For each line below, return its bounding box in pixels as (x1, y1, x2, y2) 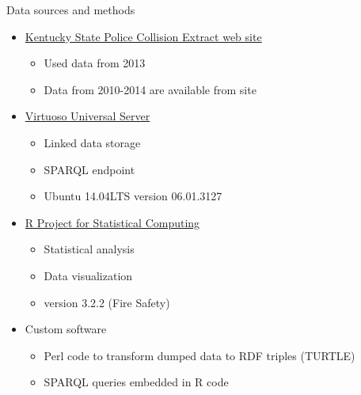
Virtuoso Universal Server (25, 108, 150, 124)
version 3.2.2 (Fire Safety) (44, 294, 170, 310)
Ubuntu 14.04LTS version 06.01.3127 (44, 188, 222, 204)
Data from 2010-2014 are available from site (44, 81, 256, 97)
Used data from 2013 (44, 55, 146, 71)
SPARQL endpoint (44, 161, 135, 177)
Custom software (25, 321, 107, 337)
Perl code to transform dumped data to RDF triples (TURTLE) (44, 347, 355, 363)
